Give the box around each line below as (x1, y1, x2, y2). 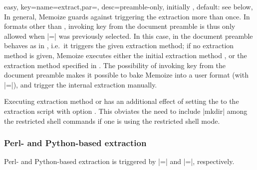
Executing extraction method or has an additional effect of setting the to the (4, 96, 239, 106)
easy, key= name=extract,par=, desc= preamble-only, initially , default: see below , (4, 1, 253, 11)
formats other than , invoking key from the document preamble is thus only (4, 21, 236, 31)
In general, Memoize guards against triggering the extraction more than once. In (4, 11, 250, 21)
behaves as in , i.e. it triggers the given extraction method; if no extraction (4, 40, 234, 51)
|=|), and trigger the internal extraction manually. (4, 79, 157, 89)
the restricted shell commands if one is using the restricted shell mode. (4, 115, 220, 126)
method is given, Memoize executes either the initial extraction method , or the (4, 50, 247, 60)
